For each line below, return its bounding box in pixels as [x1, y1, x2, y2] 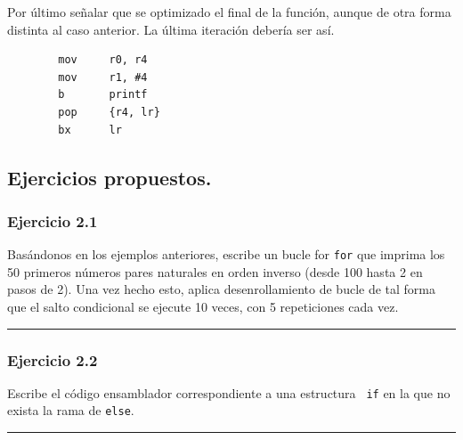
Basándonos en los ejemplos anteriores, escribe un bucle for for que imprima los [7, 245, 445, 264]
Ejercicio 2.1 [7, 209, 98, 232]
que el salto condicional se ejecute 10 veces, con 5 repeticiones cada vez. [7, 297, 399, 315]
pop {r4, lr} [58, 105, 160, 118]
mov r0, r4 [58, 53, 148, 67]
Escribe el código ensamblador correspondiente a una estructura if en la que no [7, 383, 451, 402]
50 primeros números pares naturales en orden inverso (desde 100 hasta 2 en [7, 262, 423, 281]
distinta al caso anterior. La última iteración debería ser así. [7, 20, 335, 38]
